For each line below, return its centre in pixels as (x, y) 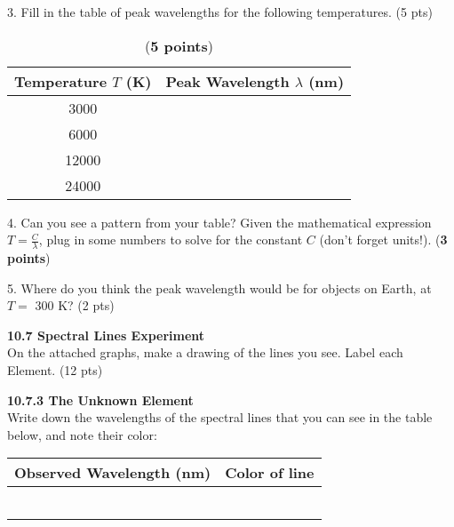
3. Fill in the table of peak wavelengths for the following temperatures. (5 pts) (220, 12)
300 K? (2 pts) (75, 305)
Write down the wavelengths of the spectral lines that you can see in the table (220, 417)
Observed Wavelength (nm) (113, 473)
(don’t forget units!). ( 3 (383, 240)
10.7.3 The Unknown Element (100, 399)
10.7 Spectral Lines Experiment (106, 335)
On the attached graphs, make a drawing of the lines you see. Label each (205, 352)
